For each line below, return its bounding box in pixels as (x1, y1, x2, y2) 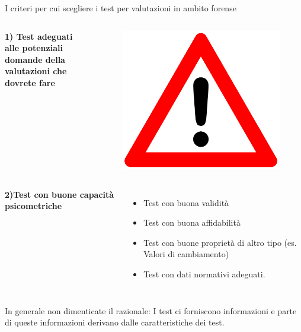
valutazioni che (5, 65, 67, 77)
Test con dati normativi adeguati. (143, 267, 265, 280)
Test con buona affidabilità (143, 216, 241, 229)
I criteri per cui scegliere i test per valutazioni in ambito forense (5, 2, 236, 14)
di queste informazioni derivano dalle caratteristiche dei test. (5, 316, 225, 328)
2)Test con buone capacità (5, 188, 114, 200)
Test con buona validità (143, 196, 229, 208)
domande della (5, 53, 65, 65)
